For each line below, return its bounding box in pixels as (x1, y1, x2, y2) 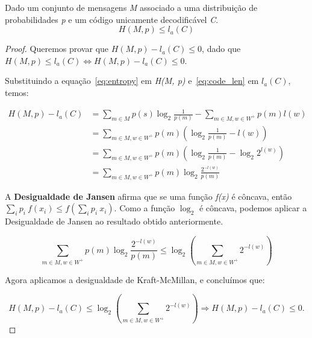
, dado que (202, 42, 241, 55)
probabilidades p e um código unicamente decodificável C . (5, 13, 219, 25)
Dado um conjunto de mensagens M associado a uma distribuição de (5, 1, 258, 13)
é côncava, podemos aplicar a (199, 202, 307, 214)
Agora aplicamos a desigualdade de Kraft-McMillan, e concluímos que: (5, 273, 265, 285)
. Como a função (114, 202, 175, 214)
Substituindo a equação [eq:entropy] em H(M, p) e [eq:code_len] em (5, 74, 259, 87)
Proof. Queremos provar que (5, 42, 109, 55)
